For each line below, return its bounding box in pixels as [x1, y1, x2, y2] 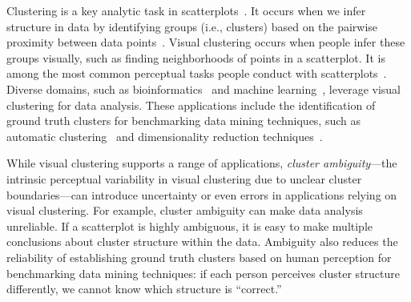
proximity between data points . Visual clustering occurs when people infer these [6, 34, 405, 50]
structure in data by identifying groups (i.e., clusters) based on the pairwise [6, 18, 378, 34]
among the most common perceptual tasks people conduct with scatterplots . [6, 65, 387, 82]
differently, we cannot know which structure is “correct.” [6, 280, 282, 297]
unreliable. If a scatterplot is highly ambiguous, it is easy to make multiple [6, 217, 373, 234]
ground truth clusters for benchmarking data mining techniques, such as [6, 112, 361, 129]
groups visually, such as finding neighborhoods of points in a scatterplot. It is [6, 49, 385, 66]
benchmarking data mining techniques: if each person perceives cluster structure [6, 264, 401, 281]
